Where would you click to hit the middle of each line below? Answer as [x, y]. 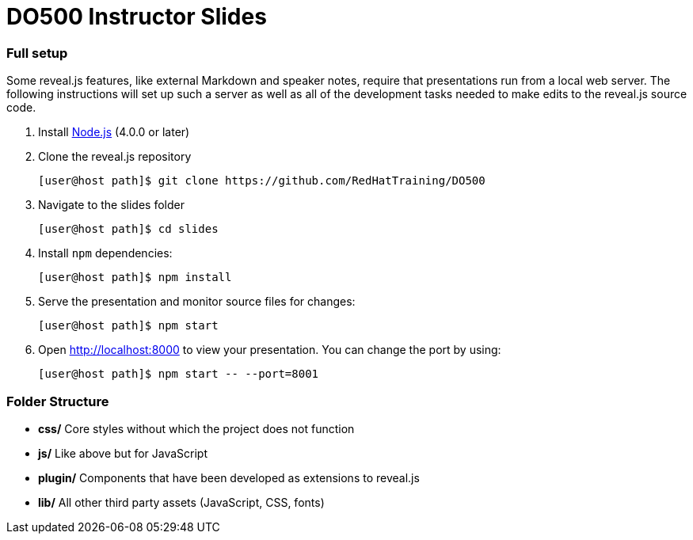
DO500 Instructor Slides [137, 17]
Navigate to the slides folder [111, 205]
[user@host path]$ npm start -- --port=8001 [179, 374]
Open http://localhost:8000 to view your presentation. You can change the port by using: [270, 350]
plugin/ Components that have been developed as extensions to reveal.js [229, 477]
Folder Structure [58, 401]
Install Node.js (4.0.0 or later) [114, 132]
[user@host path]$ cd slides [128, 229]
